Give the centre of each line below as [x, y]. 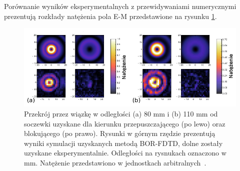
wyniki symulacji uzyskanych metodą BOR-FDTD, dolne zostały [123, 143]
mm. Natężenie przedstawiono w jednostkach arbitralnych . [115, 163]
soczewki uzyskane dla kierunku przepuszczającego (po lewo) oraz [125, 123]
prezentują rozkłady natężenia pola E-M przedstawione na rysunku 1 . [110, 16]
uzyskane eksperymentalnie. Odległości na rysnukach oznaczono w [125, 153]
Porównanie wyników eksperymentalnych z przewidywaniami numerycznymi [120, 6]
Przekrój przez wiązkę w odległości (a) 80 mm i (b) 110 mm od [121, 114]
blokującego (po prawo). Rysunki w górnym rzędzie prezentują [120, 133]
